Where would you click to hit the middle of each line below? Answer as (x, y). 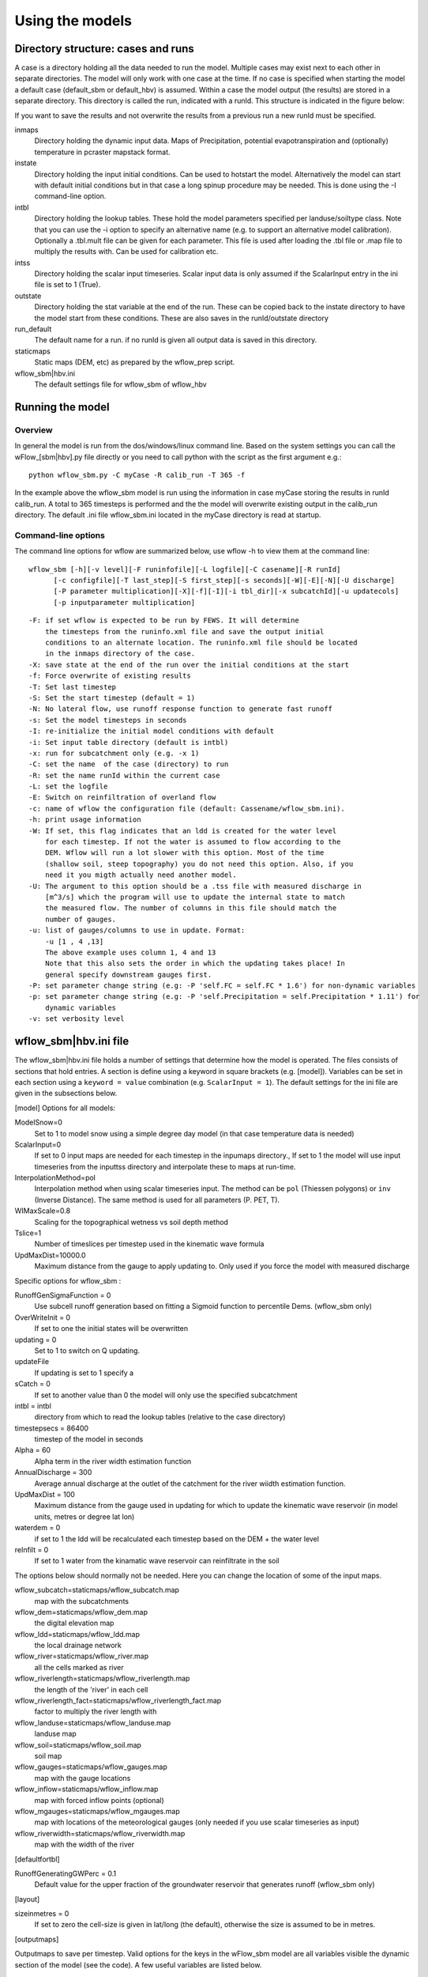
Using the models (73, 21)
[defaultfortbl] (37, 1859)
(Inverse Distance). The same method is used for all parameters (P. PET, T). (157, 1200)
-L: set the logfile (68, 786)
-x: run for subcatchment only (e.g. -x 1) (114, 753)
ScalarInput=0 (38, 1144)
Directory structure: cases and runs (105, 49)
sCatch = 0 (33, 1384)
